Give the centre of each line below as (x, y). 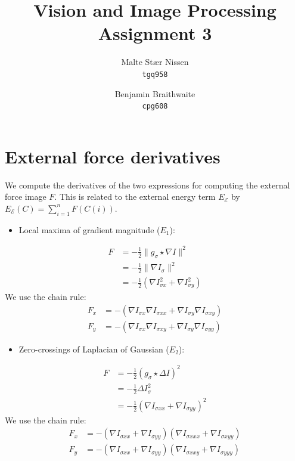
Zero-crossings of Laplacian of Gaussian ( (94, 349)
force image (26, 197)
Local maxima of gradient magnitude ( (89, 229)
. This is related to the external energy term (135, 197)
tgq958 (155, 74)
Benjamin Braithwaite (155, 93)
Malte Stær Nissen (155, 62)
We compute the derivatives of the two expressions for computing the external (147, 185)
